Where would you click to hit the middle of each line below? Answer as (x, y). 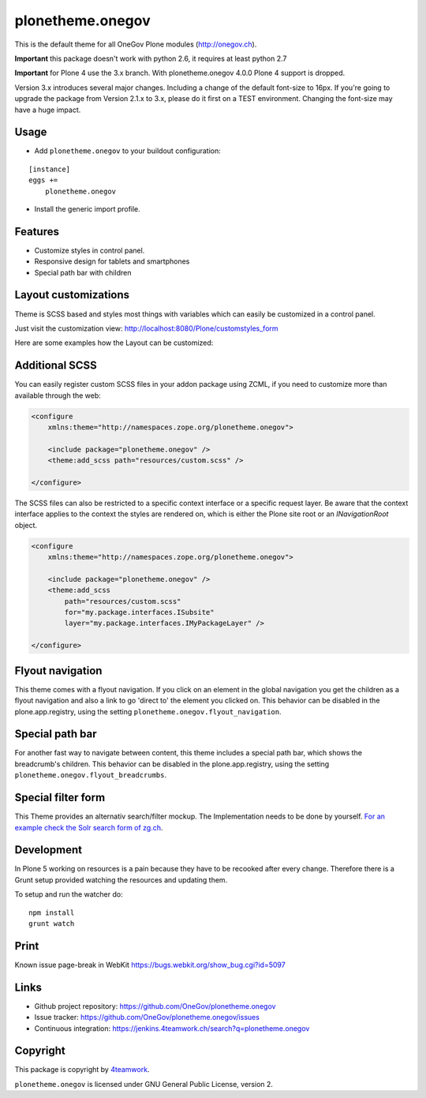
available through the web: (58, 395)
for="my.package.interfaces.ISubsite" (139, 613)
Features (37, 232)
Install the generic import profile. (88, 208)
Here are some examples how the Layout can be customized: (114, 343)
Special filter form (60, 798)
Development (49, 850)
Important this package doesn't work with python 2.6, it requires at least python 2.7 (151, 58)
